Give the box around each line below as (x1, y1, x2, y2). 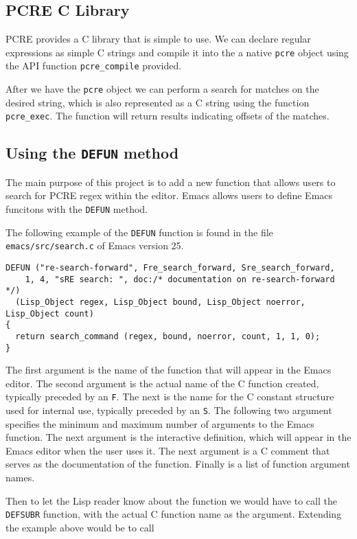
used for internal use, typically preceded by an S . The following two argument (5, 403, 332, 417)
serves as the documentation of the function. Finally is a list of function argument (5, 457, 350, 471)
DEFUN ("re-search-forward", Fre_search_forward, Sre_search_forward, (5, 262, 335, 273)
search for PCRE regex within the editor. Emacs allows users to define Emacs (5, 188, 333, 203)
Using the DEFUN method (5, 142, 179, 163)
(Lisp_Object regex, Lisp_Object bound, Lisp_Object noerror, (15, 297, 306, 307)
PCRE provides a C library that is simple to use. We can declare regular (5, 32, 311, 46)
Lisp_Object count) (5, 308, 94, 319)
